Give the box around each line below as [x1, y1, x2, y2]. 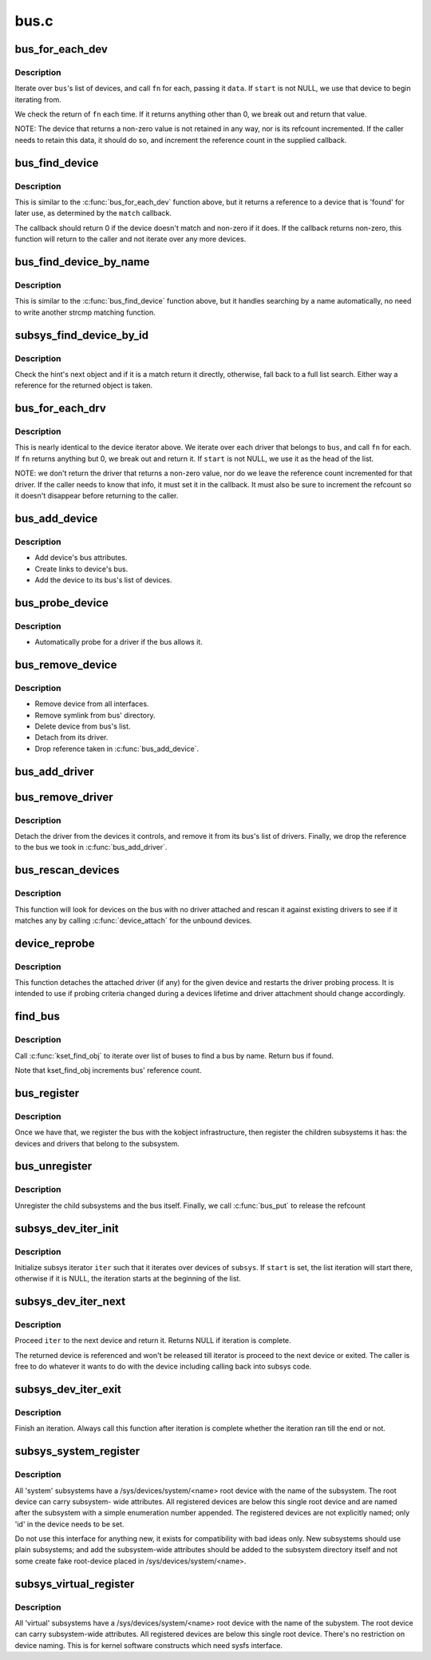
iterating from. [14, 94, 61, 104]
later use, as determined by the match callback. [14, 208, 172, 218]
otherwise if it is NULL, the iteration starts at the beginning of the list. [14, 1274, 241, 1284]
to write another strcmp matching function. [14, 308, 156, 317]
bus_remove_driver [14, 790, 113, 804]
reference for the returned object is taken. [14, 380, 153, 391]
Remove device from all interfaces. [34, 699, 149, 709]
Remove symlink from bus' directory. [34, 710, 156, 720]
